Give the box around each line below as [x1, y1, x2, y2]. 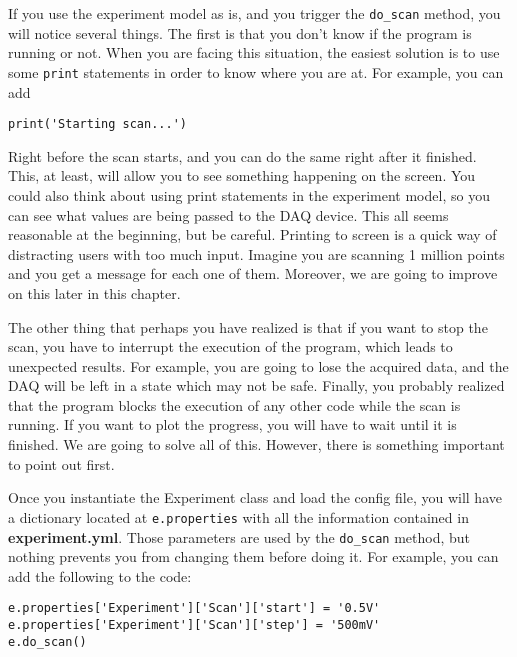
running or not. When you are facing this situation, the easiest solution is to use [8, 42, 500, 63]
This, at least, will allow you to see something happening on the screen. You [8, 165, 476, 186]
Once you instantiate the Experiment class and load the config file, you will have [8, 487, 502, 508]
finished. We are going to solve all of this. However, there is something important [8, 434, 505, 455]
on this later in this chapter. [8, 282, 181, 303]
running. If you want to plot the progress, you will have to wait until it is [8, 414, 457, 435]
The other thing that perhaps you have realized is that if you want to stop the [8, 316, 488, 337]
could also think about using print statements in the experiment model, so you [8, 184, 490, 205]
